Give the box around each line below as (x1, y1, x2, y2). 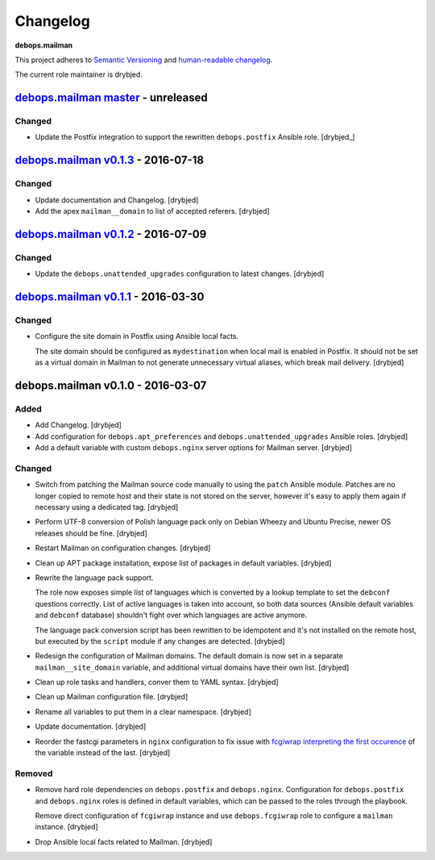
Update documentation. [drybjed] (35, 722, 147, 732)
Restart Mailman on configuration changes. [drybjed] (35, 543, 211, 553)
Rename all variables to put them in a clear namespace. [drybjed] (35, 707, 251, 716)
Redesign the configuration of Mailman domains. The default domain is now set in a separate (35, 651, 344, 661)
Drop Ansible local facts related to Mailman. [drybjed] (35, 837, 213, 846)
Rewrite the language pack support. (35, 573, 154, 582)
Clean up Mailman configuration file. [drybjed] (35, 692, 188, 702)
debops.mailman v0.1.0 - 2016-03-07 (14, 378, 207, 392)
